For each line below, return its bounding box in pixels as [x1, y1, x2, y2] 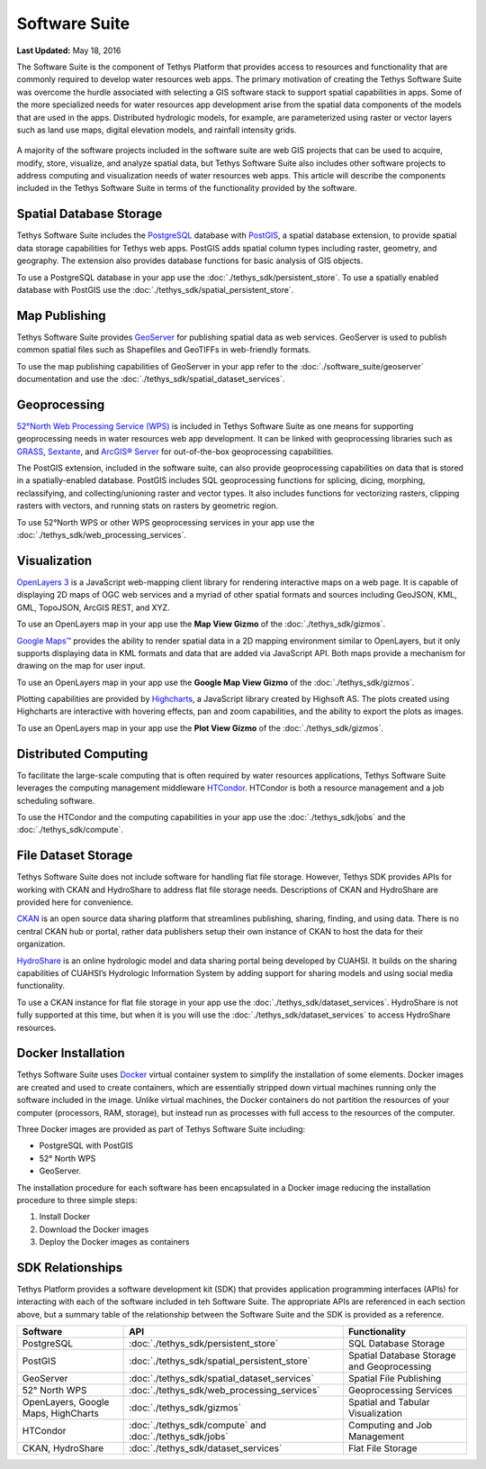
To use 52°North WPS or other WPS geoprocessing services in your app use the [16, 516, 315, 527]
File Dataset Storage [16, 848, 133, 863]
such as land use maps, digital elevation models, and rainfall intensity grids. [16, 124, 297, 135]
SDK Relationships [16, 1260, 123, 1275]
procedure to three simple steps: [16, 1194, 139, 1205]
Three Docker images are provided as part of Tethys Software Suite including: [16, 1123, 306, 1135]
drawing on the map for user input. [16, 661, 146, 671]
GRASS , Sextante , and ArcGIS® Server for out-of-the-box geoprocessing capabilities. [16, 446, 334, 457]
